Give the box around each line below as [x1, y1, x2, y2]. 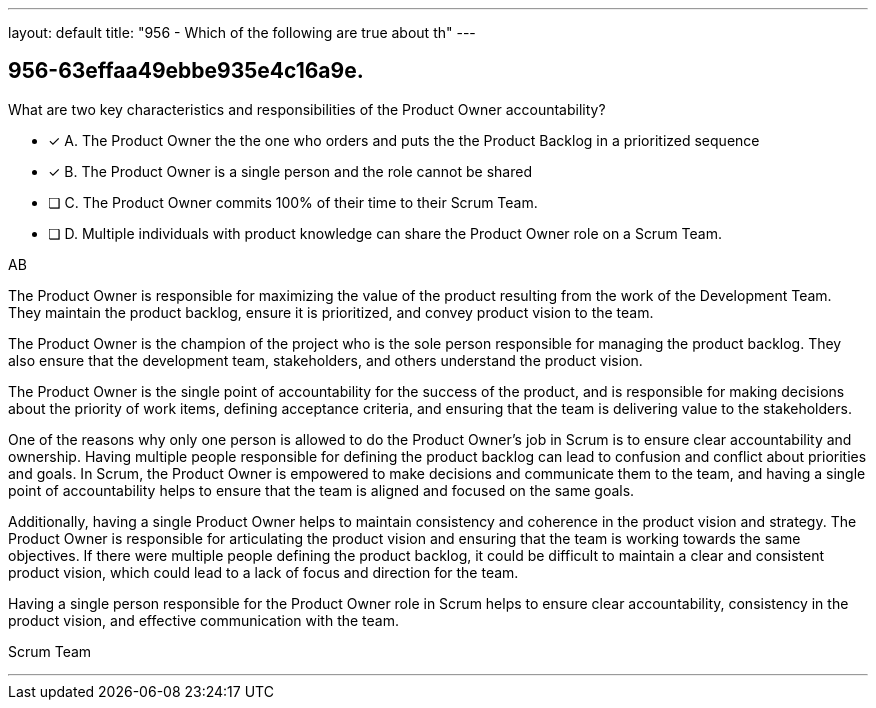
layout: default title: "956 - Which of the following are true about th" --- [8, 24, 476, 41]
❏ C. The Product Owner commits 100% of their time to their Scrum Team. [48, 193, 538, 211]
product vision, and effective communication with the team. [8, 611, 400, 629]
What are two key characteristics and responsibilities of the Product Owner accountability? [8, 100, 606, 118]
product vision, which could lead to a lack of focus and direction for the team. [8, 563, 519, 581]
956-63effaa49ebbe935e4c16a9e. [8, 58, 364, 84]
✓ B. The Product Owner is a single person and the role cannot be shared [48, 162, 532, 180]
